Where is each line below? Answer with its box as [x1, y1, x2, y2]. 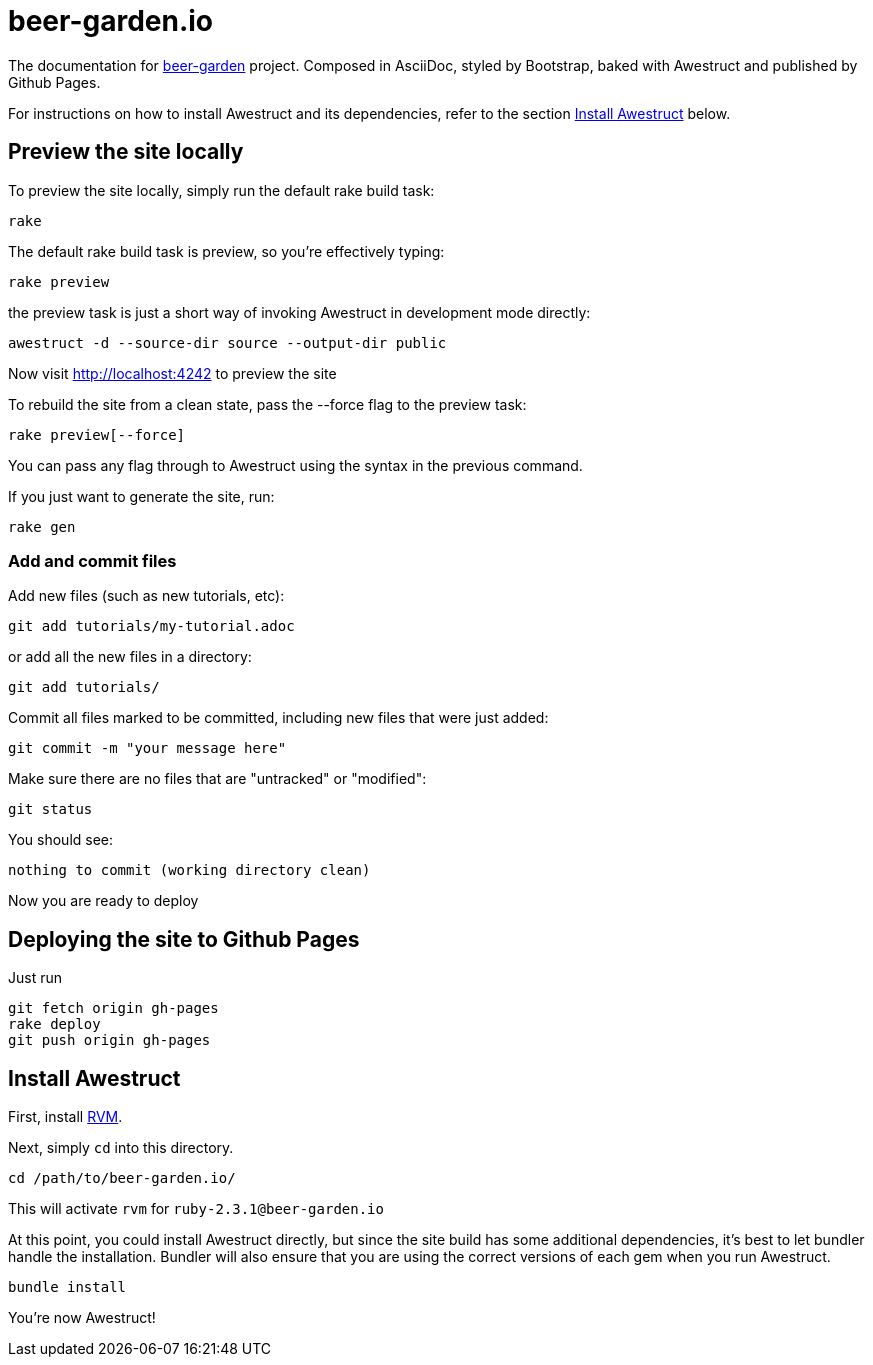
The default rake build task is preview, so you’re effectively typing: [8, 242, 445, 260]
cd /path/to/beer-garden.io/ [8, 1170, 236, 1187]
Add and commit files [8, 550, 177, 571]
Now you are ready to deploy [8, 892, 199, 910]
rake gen [8, 518, 76, 535]
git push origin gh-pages [8, 1032, 211, 1049]
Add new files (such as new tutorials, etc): [8, 587, 285, 605]
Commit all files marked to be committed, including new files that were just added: [8, 709, 549, 727]
